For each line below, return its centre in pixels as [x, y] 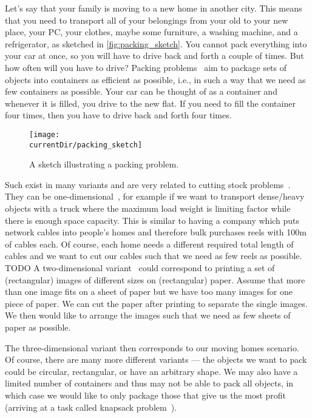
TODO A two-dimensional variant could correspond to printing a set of [140, 268]
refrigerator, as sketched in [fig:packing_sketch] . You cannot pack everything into [156, 43]
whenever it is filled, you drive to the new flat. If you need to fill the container [150, 103]
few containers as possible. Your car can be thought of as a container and [141, 91]
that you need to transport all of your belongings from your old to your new [147, 20]
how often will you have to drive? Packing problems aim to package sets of [146, 67]
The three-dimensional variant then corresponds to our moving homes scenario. [152, 347]
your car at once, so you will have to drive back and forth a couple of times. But [154, 56]
